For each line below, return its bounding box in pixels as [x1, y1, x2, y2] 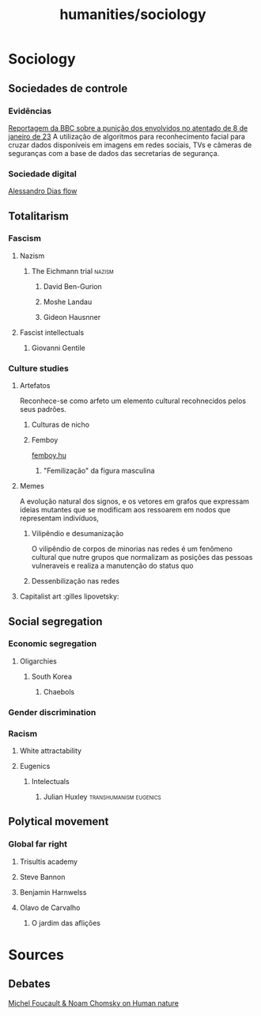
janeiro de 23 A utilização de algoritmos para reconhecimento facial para [8, 131, 245, 141]
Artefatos [19, 381, 51, 390]
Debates [8, 977, 51, 991]
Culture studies [8, 363, 70, 374]
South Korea [31, 672, 73, 681]
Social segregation [8, 615, 103, 628]
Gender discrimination [8, 706, 96, 717]
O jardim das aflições [31, 918, 101, 927]
